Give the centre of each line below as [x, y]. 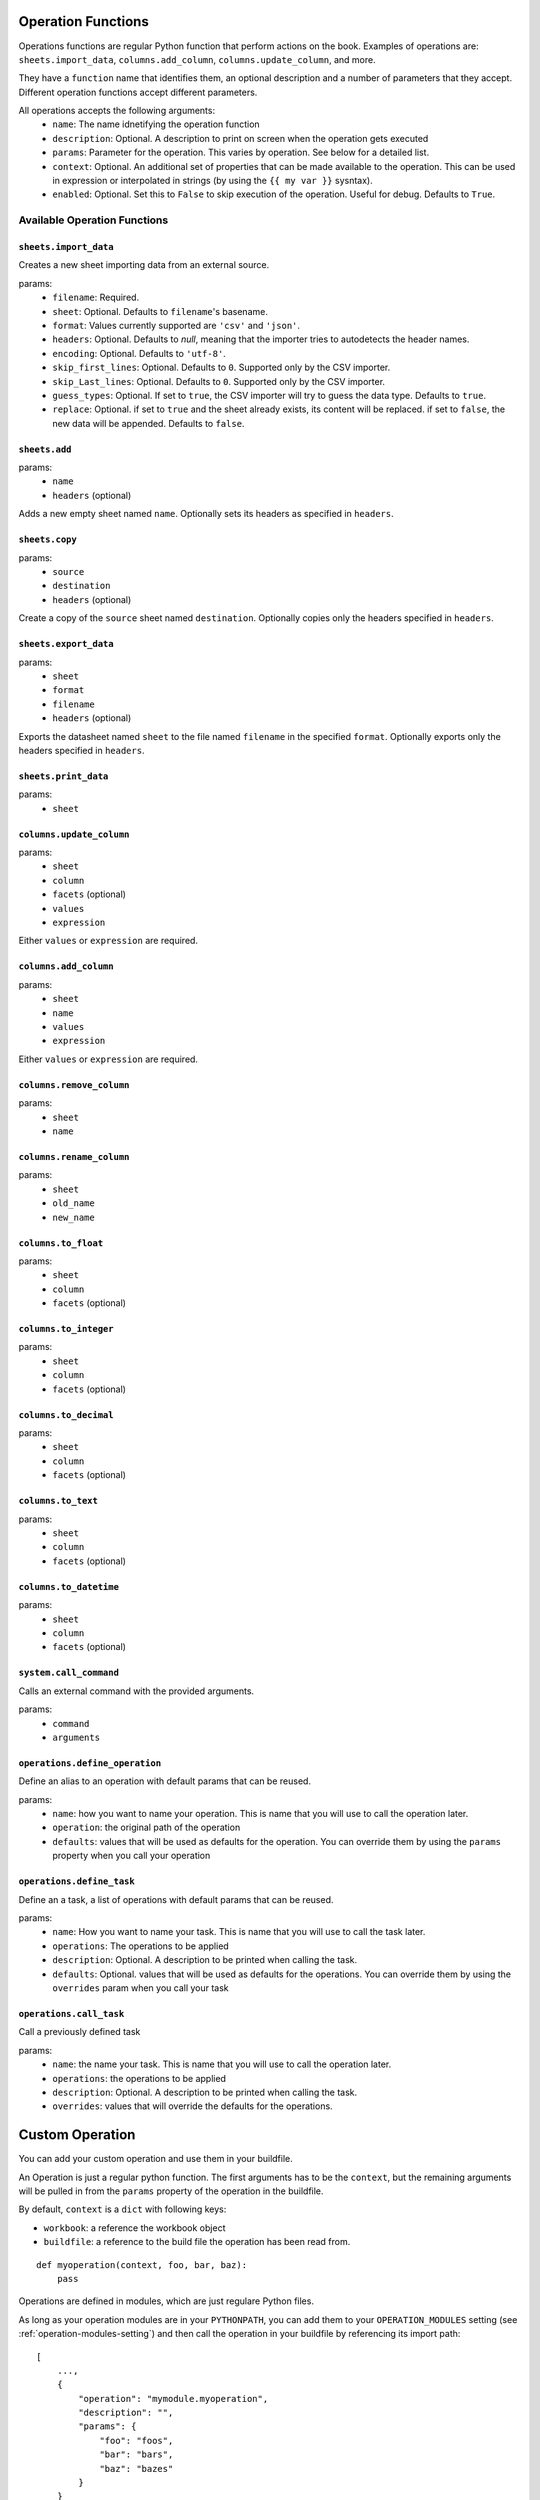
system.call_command [69, 1673]
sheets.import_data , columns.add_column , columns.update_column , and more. [197, 59]
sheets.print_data [63, 776]
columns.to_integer [66, 1329]
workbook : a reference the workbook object [134, 2227]
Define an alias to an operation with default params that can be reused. [165, 1781]
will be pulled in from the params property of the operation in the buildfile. [171, 2191]
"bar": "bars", [136, 2454]
